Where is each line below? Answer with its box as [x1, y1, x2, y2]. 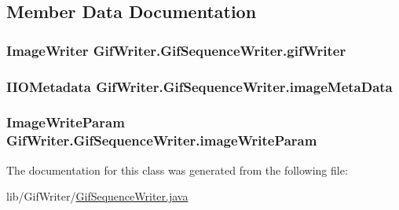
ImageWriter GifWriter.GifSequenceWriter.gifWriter [6, 40, 346, 60]
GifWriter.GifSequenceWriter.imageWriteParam [6, 131, 317, 150]
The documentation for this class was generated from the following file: [6, 161, 348, 178]
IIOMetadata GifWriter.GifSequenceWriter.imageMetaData [6, 76, 393, 96]
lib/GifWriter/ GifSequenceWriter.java [6, 188, 189, 204]
